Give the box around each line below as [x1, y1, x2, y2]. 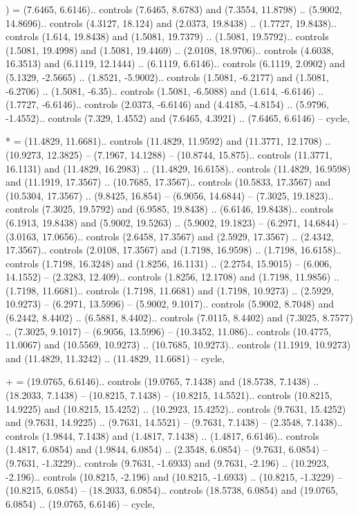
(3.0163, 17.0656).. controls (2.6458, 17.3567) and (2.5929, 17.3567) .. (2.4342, [6, 229, 334, 243]
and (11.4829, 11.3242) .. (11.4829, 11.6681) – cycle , [6, 350, 225, 365]
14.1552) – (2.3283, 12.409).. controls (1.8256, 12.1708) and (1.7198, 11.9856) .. [6, 269, 339, 284]
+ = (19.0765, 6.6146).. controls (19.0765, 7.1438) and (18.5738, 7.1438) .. [6, 374, 319, 389]
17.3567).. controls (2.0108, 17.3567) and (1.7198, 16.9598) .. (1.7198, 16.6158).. [6, 242, 341, 257]
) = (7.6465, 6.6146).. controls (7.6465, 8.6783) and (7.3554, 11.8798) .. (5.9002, [6, 2, 342, 16]
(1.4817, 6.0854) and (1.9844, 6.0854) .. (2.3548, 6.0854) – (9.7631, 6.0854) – [6, 442, 328, 456]
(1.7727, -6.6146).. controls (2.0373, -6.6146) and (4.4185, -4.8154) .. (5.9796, [6, 97, 329, 112]
